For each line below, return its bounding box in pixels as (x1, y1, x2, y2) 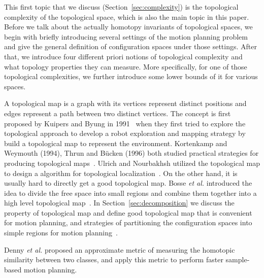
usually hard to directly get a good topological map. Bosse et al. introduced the (4, 178, 252, 188)
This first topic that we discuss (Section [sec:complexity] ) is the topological (4, 2, 239, 12)
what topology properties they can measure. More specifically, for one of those (4, 61, 247, 72)
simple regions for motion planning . (4, 227, 118, 238)
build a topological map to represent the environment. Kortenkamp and (4, 137, 227, 148)
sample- (225, 254, 250, 265)
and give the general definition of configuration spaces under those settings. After (4, 41, 257, 52)
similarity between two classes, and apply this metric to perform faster (4, 254, 223, 265)
